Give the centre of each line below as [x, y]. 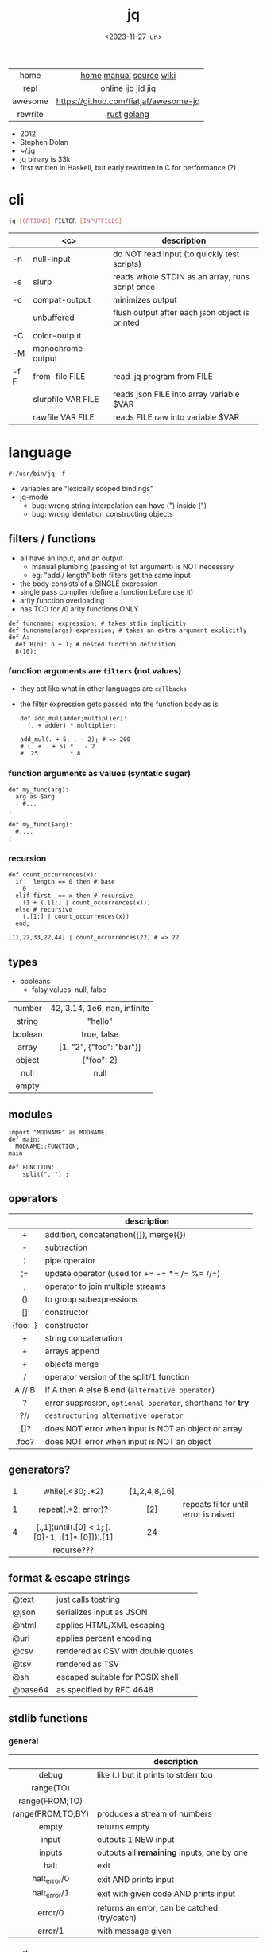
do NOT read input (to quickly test [176, 254]
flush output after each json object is [181, 312]
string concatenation [83, 1337]
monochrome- [60, 348]
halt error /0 [50, 1880]
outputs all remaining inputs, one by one [172, 1852]
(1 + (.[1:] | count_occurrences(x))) [87, 903]
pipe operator [70, 1260]
